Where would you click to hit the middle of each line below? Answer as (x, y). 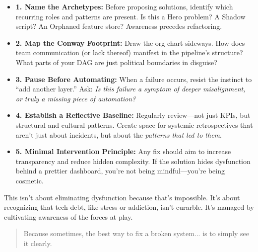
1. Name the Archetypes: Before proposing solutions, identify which (124, 6)
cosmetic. (30, 180)
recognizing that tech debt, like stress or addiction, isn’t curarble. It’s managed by (129, 207)
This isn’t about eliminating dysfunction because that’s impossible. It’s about (122, 197)
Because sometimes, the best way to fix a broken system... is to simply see (136, 233)
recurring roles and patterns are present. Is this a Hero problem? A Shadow (130, 16)
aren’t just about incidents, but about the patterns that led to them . (119, 134)
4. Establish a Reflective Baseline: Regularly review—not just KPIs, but (133, 115)
